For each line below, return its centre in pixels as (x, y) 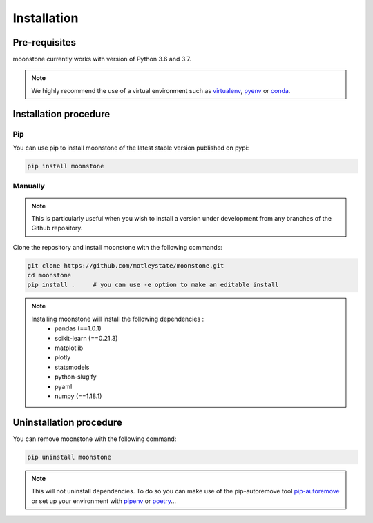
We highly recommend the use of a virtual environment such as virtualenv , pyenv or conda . (161, 90)
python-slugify (76, 377)
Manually (29, 186)
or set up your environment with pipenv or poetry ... (104, 501)
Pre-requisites (44, 42)
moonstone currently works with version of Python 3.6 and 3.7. (102, 59)
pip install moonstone (66, 166)
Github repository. (57, 228)
